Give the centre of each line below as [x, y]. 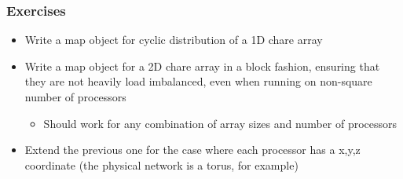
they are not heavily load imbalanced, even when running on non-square [198, 81]
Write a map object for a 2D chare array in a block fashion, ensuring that [202, 66]
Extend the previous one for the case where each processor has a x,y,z [192, 150]
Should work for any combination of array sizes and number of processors [220, 123]
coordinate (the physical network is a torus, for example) [161, 164]
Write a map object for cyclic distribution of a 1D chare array [174, 40]
